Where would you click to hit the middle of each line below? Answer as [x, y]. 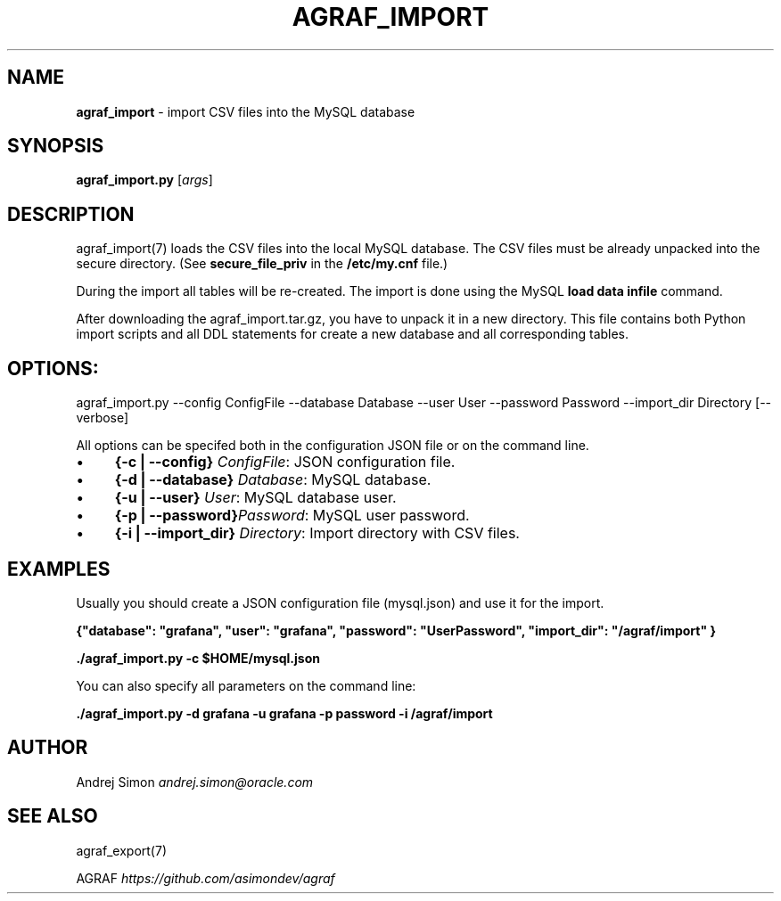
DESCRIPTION [71, 214]
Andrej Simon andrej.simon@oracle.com [195, 782]
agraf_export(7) [121, 850]
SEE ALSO [53, 816]
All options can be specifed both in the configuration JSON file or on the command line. [333, 446]
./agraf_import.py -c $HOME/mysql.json [198, 658]
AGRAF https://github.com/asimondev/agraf [206, 878]
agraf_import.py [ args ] [144, 180]
